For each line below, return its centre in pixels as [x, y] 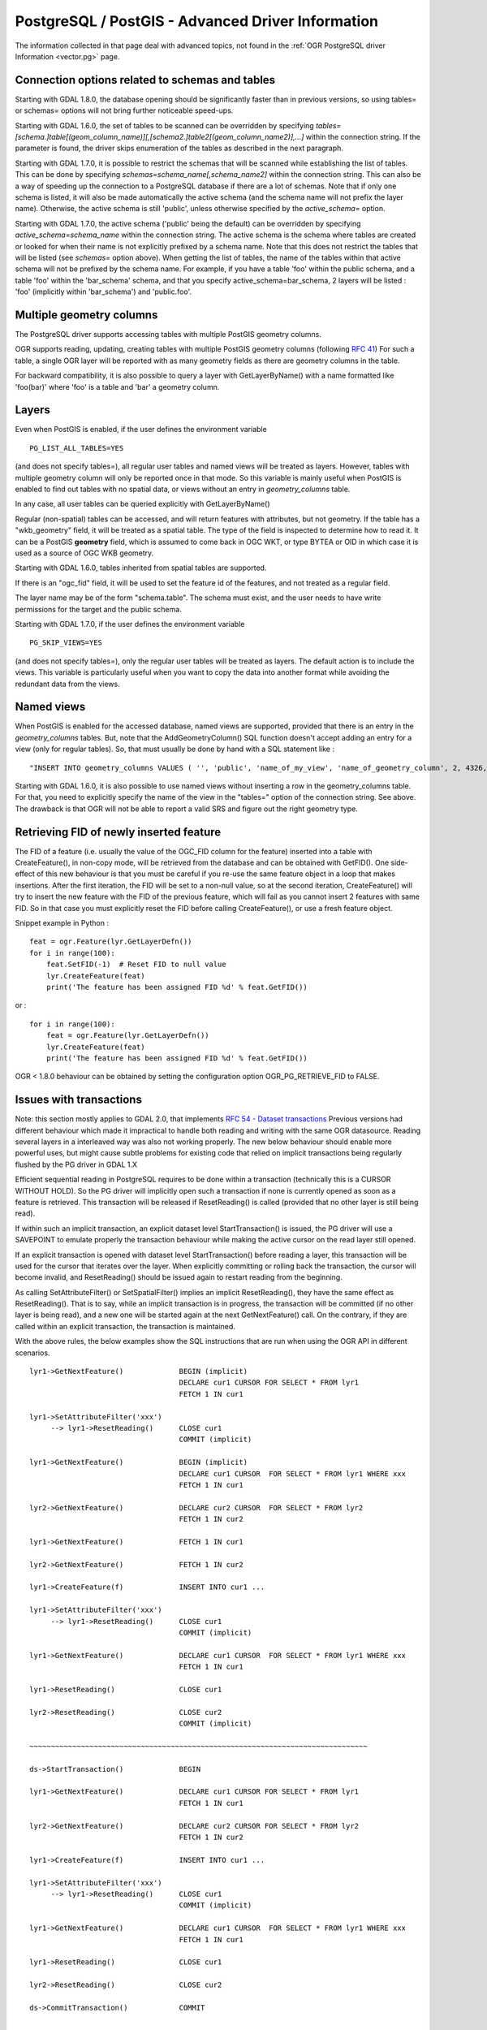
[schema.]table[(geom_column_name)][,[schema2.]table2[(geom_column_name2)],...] [159, 137]
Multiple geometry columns [86, 315]
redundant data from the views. [68, 684]
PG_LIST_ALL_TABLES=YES [77, 448]
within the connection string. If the [363, 137]
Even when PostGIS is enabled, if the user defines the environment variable [141, 430]
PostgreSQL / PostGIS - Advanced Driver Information [197, 21]
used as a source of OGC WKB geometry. [84, 553]
